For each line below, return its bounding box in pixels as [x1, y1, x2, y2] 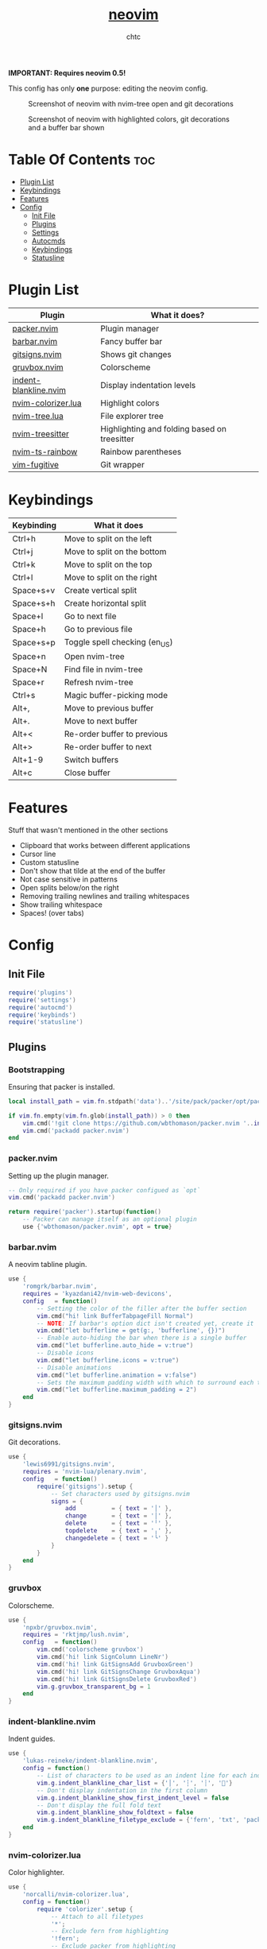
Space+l [12, 610, 44, 622]
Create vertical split [64, 584, 137, 595]
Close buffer [64, 767, 111, 778]
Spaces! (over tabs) [19, 908, 85, 917]
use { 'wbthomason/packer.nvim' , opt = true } [22, 1222, 172, 1231]
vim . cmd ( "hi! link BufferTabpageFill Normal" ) [37, 1312, 194, 1320]
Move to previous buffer [64, 702, 154, 713]
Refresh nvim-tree [64, 676, 133, 688]
